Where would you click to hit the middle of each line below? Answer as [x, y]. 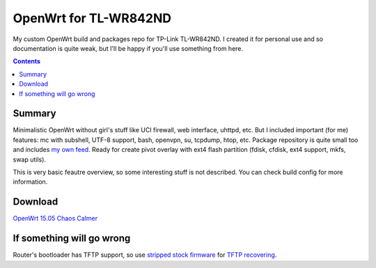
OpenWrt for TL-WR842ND [92, 18]
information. [30, 182]
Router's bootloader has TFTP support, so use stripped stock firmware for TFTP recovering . [145, 255]
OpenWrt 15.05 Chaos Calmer [55, 219]
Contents [27, 61]
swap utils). [30, 159]
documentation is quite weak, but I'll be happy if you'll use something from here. [128, 48]
